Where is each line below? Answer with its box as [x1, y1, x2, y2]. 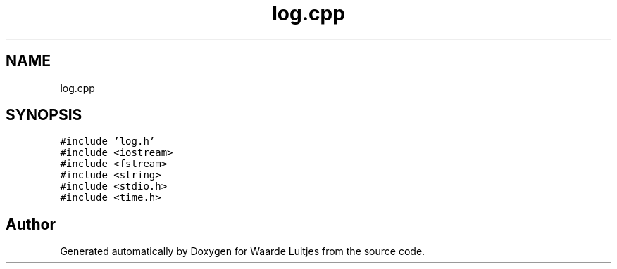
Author [6, 215, 56, 233]
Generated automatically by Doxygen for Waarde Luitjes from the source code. [60, 245, 425, 258]
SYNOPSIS [6, 106, 82, 124]
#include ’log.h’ [60, 136, 156, 147]
